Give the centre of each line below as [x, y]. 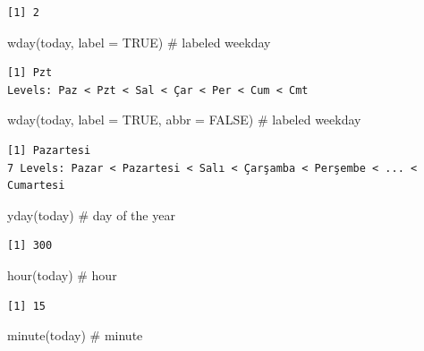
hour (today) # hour [62, 274]
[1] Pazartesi [49, 150]
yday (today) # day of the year [91, 214]
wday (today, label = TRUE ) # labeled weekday [139, 42]
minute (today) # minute [75, 335]
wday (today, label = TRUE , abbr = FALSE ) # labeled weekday [184, 120]
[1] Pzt [30, 73]
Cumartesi [36, 186]
